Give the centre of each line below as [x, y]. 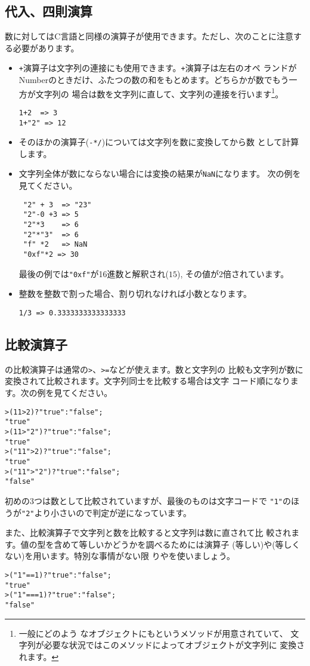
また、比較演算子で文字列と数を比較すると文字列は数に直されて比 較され [148, 533]
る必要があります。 [42, 47]
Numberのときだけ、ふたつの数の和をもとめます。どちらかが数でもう [154, 80]
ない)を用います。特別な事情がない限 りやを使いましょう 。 [120, 556]
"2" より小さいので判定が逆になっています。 [107, 512]
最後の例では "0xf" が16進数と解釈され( [94, 273]
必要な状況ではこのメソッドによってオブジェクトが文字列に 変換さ [174, 645]
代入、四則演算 [49, 11]
